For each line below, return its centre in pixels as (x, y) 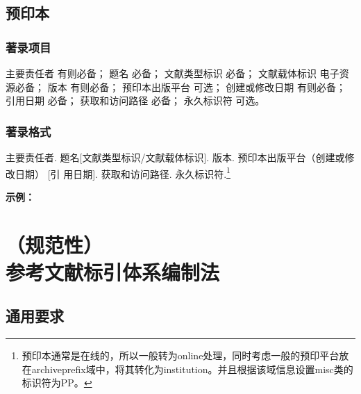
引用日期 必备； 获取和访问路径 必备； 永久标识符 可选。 (135, 100)
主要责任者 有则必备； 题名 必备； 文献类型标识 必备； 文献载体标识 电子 (173, 73)
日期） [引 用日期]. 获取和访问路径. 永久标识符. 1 (123, 172)
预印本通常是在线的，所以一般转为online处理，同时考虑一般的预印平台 (180, 355)
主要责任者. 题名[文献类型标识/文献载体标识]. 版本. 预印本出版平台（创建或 (175, 157)
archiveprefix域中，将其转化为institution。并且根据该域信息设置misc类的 (192, 369)
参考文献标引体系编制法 (113, 271)
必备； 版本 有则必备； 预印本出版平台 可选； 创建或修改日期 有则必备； (180, 87)
